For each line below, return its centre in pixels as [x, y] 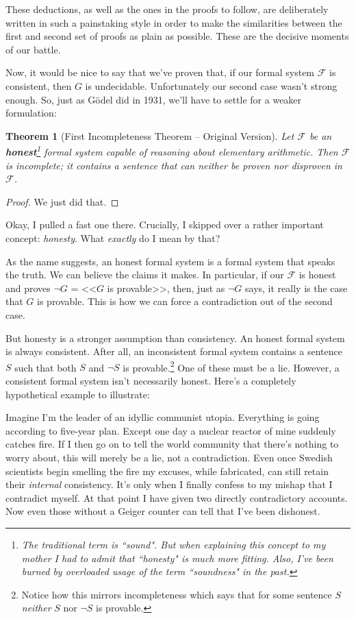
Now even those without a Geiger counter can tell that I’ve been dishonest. [163, 511]
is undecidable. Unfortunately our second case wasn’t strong [211, 85]
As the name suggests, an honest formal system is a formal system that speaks [170, 261]
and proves [28, 288]
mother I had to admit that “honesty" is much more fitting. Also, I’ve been [177, 558]
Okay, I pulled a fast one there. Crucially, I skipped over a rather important [165, 224]
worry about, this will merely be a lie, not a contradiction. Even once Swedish [169, 457]
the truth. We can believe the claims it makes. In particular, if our [145, 275]
